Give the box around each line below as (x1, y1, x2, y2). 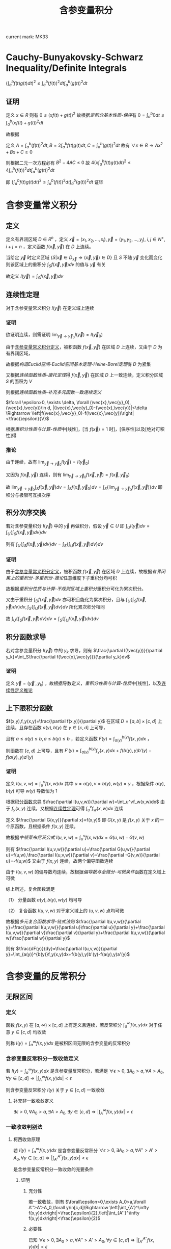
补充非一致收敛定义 (13, 1098, 54, 1104)
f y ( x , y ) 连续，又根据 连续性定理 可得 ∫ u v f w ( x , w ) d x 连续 (11, 804, 124, 813)
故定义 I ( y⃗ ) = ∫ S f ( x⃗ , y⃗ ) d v (6, 273, 64, 280)
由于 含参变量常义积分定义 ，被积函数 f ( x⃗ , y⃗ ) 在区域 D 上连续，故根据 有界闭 (6, 569, 166, 575)
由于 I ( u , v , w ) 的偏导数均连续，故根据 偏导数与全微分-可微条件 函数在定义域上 (6, 868, 166, 874)
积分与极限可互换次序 (6, 492, 50, 498)
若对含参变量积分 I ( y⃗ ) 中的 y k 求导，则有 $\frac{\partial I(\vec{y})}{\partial (6, 647, 162, 655)
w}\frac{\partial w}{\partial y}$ (6, 935, 70, 941)
